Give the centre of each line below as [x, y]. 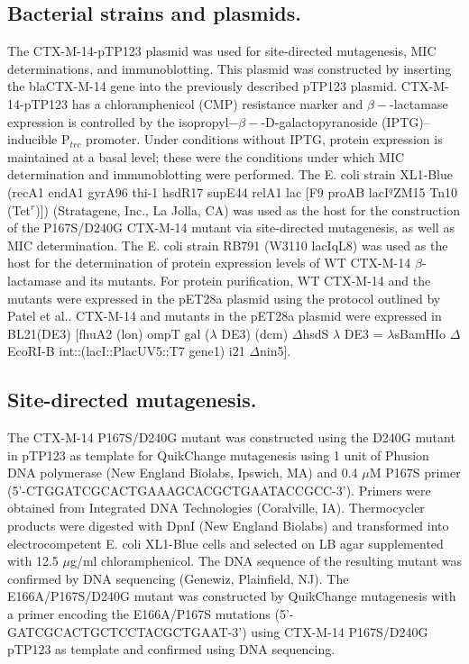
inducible [32, 139]
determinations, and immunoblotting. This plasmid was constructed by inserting [230, 68]
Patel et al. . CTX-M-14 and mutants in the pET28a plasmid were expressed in [225, 316]
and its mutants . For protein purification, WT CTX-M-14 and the [248, 280]
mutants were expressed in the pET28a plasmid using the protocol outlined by [224, 298]
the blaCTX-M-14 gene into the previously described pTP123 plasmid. [202, 86]
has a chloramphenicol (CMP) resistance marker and [217, 103]
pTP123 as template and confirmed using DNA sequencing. [171, 649]
